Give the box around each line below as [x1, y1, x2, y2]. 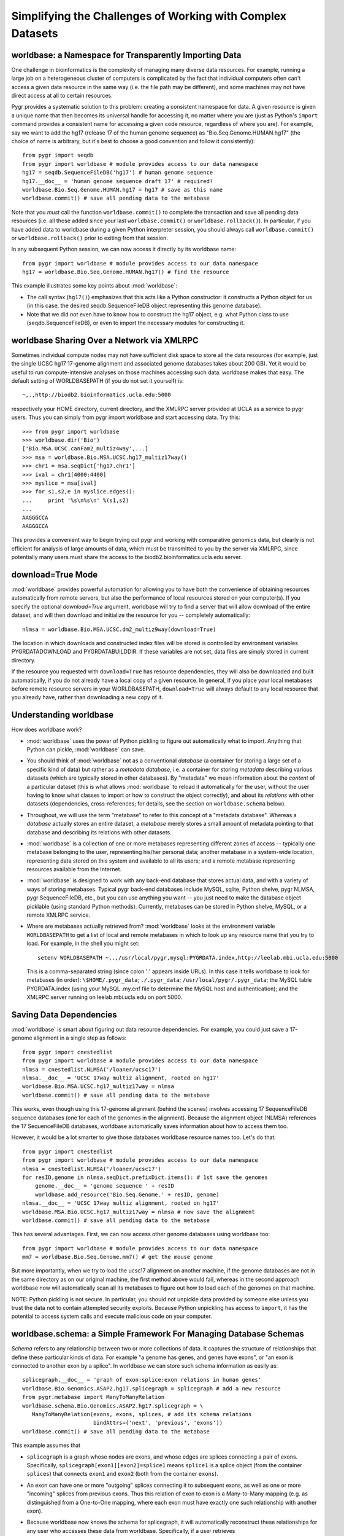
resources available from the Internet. [26, 866, 122, 873]
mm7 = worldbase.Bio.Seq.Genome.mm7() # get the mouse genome [22, 1253, 213, 1261]
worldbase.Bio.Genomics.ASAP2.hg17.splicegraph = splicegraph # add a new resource [22, 1385, 281, 1392]
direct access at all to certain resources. [11, 92, 113, 100]
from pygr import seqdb [22, 152, 94, 159]
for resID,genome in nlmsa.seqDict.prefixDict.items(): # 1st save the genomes [22, 1174, 268, 1181]
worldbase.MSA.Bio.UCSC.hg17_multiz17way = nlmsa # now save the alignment [22, 1208, 255, 1215]
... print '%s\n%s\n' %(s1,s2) [22, 496, 129, 504]
